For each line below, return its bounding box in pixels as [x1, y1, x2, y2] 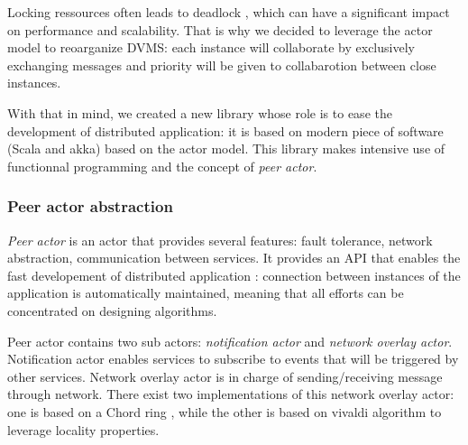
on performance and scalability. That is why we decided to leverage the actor [7, 20, 433, 39]
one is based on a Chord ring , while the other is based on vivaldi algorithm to [7, 402, 442, 421]
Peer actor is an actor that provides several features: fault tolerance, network [7, 230, 433, 249]
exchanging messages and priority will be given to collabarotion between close [7, 55, 436, 74]
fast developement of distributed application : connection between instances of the [7, 265, 461, 284]
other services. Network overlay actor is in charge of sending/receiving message [7, 366, 443, 385]
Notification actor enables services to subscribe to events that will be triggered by [7, 349, 459, 368]
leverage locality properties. [7, 420, 160, 439]
